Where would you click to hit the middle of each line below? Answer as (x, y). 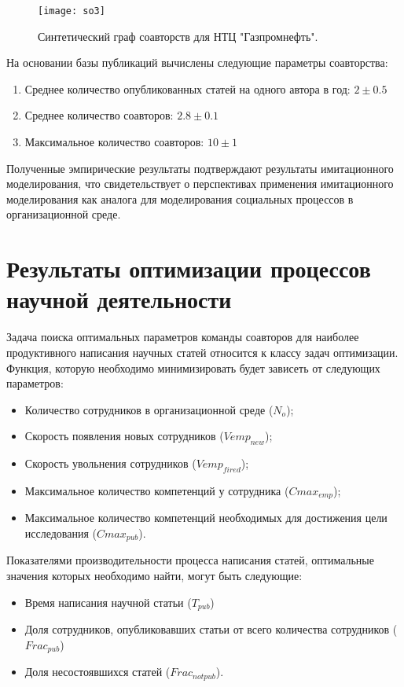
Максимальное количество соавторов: (114, 142)
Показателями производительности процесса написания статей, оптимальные (190, 560)
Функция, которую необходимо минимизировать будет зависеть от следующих (193, 367)
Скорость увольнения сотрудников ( (110, 463)
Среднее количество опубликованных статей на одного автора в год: (187, 88)
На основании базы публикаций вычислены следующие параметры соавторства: (197, 62)
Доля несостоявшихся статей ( (97, 672)
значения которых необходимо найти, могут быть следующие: (154, 575)
